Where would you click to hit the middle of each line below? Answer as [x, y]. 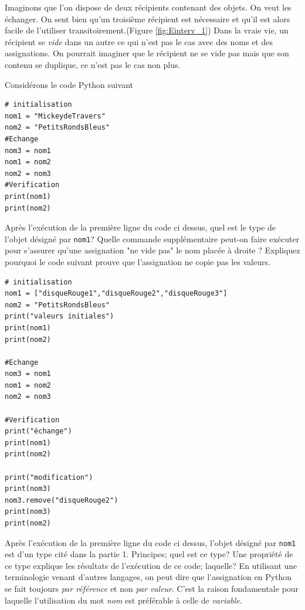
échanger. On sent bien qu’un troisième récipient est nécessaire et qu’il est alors [148, 18]
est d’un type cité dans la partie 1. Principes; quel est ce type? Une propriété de [149, 554]
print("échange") [38, 431]
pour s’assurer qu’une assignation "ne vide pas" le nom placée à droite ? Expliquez [152, 250]
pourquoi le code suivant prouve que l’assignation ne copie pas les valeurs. [138, 261]
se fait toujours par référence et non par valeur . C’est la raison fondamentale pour [152, 589]
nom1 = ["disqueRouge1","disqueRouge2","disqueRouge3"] [116, 294]
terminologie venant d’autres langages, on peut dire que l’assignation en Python [148, 577]
